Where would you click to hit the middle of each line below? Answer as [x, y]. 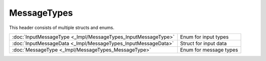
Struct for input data [203, 43]
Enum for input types [204, 37]
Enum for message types [209, 50]
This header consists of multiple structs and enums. [62, 28]
